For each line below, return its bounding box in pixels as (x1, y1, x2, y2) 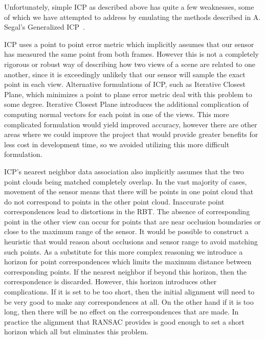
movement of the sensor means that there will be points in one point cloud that (4, 186, 254, 197)
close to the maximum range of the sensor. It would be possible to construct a (4, 226, 249, 237)
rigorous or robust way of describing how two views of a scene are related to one (4, 58, 255, 69)
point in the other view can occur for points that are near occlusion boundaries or (4, 216, 261, 226)
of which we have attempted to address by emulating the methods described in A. (4, 11, 261, 22)
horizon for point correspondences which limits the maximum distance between (4, 256, 252, 267)
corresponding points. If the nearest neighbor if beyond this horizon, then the (4, 266, 247, 277)
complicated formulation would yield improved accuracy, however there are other (4, 119, 257, 129)
